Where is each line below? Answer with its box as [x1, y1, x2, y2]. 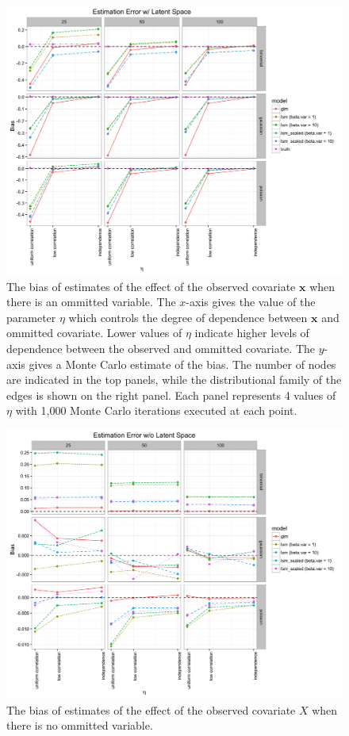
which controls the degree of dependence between [68, 309, 308, 325]
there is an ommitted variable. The [6, 293, 176, 310]
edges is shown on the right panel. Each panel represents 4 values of [6, 386, 336, 403]
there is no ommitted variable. [6, 717, 153, 734]
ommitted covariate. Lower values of [6, 324, 182, 341]
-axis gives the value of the [186, 293, 316, 310]
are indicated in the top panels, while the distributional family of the [6, 371, 342, 388]
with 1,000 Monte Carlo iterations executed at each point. [15, 402, 297, 419]
